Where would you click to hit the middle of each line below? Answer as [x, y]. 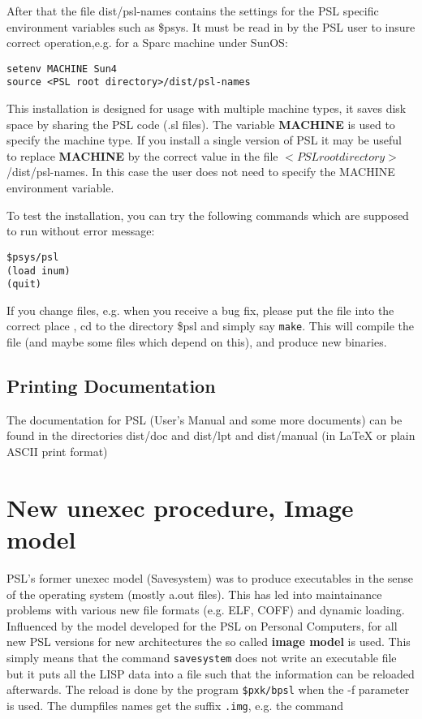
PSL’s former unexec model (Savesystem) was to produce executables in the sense [210, 577]
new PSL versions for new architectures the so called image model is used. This [209, 642]
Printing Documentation [111, 386]
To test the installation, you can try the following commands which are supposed [208, 215]
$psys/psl [33, 257]
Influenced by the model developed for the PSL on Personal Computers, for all [202, 625]
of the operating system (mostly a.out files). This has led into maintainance [194, 594]
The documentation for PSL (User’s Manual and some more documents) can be [205, 419]
